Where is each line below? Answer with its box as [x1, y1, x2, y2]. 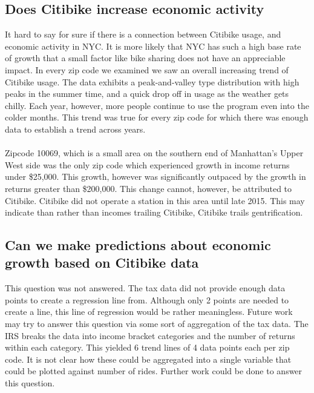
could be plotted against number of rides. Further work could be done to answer [5, 365, 303, 377]
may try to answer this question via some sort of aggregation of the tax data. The [5, 317, 309, 330]
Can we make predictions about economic [5, 236, 271, 254]
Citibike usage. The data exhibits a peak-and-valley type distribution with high [5, 75, 299, 88]
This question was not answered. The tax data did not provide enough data [5, 282, 286, 294]
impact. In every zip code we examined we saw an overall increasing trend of [5, 63, 289, 76]
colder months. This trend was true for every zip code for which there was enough [5, 111, 309, 124]
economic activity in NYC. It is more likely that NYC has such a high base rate [5, 39, 301, 52]
